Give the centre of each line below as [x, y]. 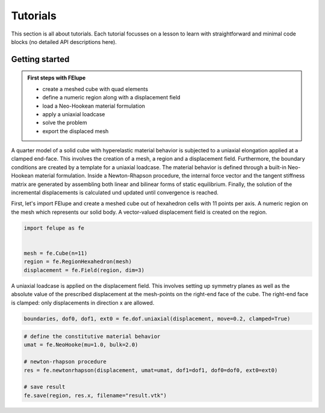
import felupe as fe [54, 228]
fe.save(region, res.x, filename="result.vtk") [95, 395]
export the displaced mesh [76, 131]
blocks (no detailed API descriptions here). [64, 42]
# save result [45, 387]
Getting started [40, 59]
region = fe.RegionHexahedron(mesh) [78, 262]
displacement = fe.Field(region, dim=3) [84, 270]
